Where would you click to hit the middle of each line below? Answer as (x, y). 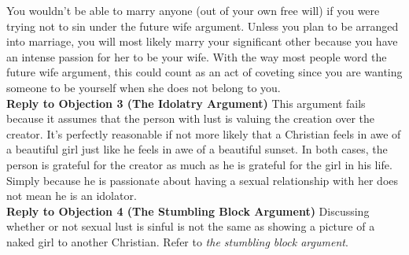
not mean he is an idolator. (72, 196)
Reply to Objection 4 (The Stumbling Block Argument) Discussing (188, 211)
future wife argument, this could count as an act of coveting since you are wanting (204, 72)
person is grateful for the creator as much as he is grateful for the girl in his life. (199, 164)
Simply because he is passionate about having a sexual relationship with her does (203, 180)
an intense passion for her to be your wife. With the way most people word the (197, 56)
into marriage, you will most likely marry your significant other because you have (202, 41)
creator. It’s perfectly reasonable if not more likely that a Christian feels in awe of (204, 133)
